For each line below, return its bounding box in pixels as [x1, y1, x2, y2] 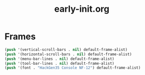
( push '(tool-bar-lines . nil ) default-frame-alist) [4, 61, 115, 66]
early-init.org [54, 3, 110, 15]
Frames [4, 31, 36, 42]
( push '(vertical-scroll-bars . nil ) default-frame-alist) [4, 47, 128, 52]
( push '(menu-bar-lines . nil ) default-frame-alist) [4, 56, 115, 61]
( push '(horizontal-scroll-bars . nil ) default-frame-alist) [4, 51, 132, 57]
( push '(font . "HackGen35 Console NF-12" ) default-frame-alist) [4, 65, 141, 71]
